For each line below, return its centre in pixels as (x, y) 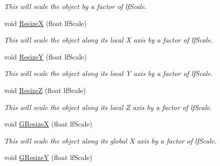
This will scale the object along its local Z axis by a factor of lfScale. (108, 107)
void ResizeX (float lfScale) (45, 23)
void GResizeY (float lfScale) (48, 157)
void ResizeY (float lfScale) (45, 56)
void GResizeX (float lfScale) (48, 124)
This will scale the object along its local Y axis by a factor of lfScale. (109, 73)
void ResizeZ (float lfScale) (45, 90)
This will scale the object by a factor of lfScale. (76, 6)
